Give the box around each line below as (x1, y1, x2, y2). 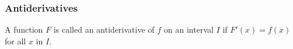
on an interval (164, 23, 214, 36)
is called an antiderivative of (53, 23, 155, 36)
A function (5, 23, 43, 36)
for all (5, 34, 26, 47)
